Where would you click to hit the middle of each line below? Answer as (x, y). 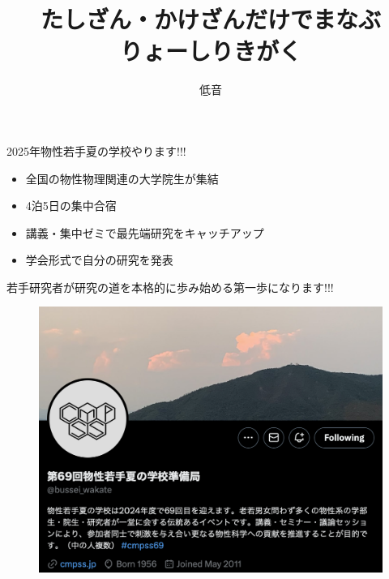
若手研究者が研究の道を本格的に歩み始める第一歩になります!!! (170, 287)
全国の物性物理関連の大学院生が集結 (122, 178)
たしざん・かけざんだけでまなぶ (210, 19)
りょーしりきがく (210, 51)
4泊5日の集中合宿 (71, 206)
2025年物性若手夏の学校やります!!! (96, 150)
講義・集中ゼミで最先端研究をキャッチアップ (145, 232)
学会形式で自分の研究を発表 (99, 260)
